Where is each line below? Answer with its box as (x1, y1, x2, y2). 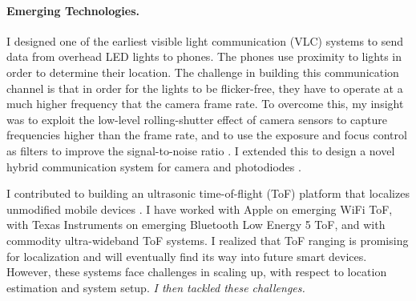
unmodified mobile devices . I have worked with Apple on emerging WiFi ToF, (6, 200, 393, 217)
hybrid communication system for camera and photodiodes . (6, 158, 301, 175)
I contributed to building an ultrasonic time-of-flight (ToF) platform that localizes (6, 185, 410, 202)
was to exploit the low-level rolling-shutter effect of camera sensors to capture (6, 110, 387, 127)
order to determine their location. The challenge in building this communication (6, 63, 399, 80)
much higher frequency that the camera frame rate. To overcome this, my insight (6, 95, 404, 112)
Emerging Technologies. (6, 2, 139, 18)
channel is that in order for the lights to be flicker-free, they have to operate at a (6, 79, 403, 96)
